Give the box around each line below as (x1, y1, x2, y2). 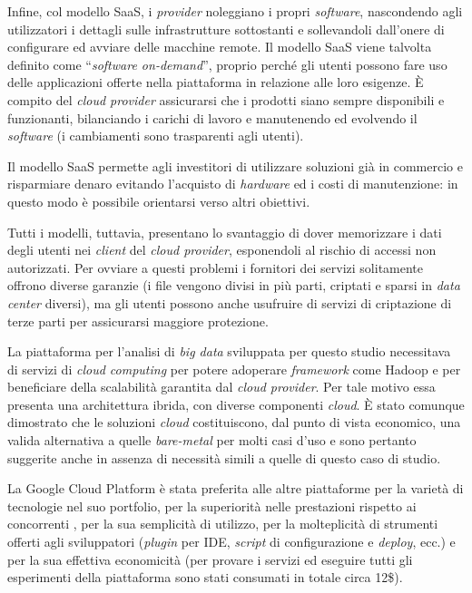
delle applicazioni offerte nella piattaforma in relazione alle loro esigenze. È (7, 73, 424, 92)
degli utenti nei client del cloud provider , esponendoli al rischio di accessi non (7, 240, 437, 259)
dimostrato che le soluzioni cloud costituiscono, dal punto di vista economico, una (7, 413, 461, 432)
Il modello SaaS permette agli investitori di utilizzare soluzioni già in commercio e (7, 156, 463, 175)
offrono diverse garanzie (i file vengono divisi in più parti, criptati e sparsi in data (7, 276, 460, 295)
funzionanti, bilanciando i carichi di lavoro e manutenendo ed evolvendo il (7, 108, 418, 127)
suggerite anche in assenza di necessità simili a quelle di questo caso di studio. (7, 448, 441, 467)
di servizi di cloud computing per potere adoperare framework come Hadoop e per (7, 359, 461, 378)
